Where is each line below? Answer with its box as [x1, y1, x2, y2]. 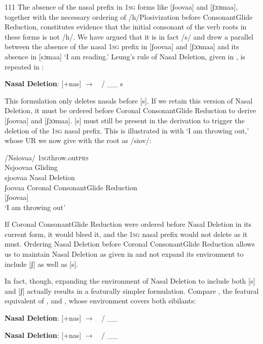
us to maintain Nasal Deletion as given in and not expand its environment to [5, 249, 244, 259]
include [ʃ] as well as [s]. [5, 258, 79, 269]
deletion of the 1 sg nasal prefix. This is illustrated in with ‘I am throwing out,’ [5, 125, 249, 135]
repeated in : [5, 61, 44, 72]
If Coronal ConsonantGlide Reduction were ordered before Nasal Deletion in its [5, 219, 252, 229]
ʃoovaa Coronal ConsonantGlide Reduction [5, 182, 137, 192]
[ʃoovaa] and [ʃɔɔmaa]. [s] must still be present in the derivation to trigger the [5, 115, 245, 125]
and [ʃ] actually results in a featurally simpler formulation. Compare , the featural [5, 285, 259, 296]
